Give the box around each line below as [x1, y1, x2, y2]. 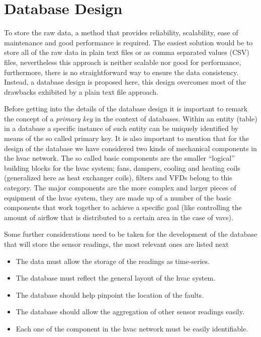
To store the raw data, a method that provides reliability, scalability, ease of [4, 27, 238, 38]
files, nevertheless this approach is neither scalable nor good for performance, [4, 56, 241, 67]
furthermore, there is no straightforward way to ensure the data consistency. [4, 66, 239, 77]
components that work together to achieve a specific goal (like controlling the [4, 202, 242, 213]
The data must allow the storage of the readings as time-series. [16, 255, 210, 266]
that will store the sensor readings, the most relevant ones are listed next [4, 239, 229, 249]
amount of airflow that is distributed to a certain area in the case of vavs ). [4, 212, 233, 222]
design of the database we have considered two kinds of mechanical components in [4, 143, 257, 153]
